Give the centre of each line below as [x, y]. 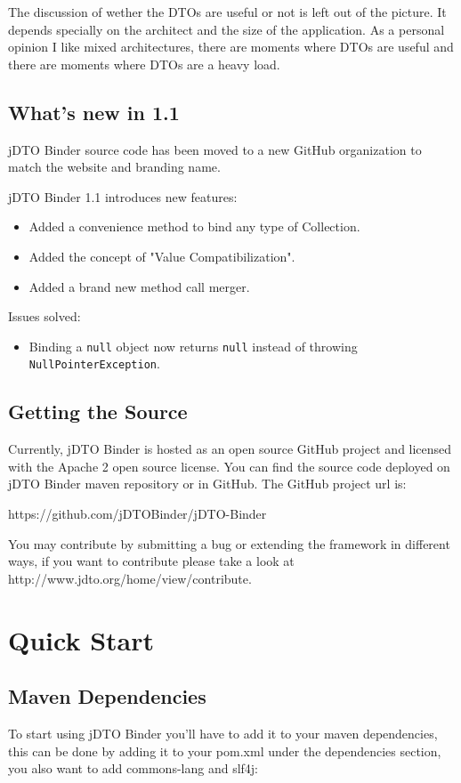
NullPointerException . [94, 363]
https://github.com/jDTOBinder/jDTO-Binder [137, 514]
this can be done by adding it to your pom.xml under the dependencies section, [225, 751]
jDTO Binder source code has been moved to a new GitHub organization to [215, 149]
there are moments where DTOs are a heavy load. [144, 64]
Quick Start [81, 639]
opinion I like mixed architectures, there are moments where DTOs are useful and [231, 47]
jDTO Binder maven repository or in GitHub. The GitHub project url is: [207, 484]
